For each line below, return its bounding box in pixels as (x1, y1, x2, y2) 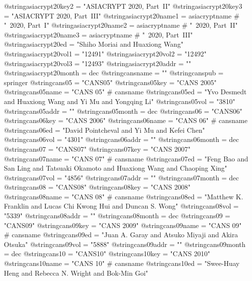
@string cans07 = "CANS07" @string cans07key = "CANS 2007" (4, 143, 191, 154)
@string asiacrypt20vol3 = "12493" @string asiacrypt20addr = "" (4, 58, 191, 68)
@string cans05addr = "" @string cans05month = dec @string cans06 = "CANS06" (4, 105, 243, 116)
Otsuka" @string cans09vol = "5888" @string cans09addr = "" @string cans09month (4, 239, 246, 249)
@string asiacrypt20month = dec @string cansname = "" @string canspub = (4, 68, 224, 78)
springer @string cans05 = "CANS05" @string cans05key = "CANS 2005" (4, 77, 217, 87)
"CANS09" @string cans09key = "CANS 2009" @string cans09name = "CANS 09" (4, 220, 242, 230)
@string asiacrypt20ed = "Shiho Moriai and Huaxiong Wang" (4, 39, 184, 49)
